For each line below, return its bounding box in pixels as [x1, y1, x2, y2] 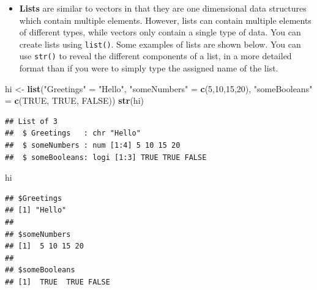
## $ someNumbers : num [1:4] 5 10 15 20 [5, 141, 181, 150]
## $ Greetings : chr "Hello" [5, 129, 141, 138]
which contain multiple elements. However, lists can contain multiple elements [19, 13, 311, 26]
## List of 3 [5, 117, 58, 126]
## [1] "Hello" [5, 206, 67, 215]
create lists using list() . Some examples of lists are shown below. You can [19, 37, 301, 50]
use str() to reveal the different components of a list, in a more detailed [19, 49, 292, 62]
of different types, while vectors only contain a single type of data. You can [19, 26, 301, 38]
